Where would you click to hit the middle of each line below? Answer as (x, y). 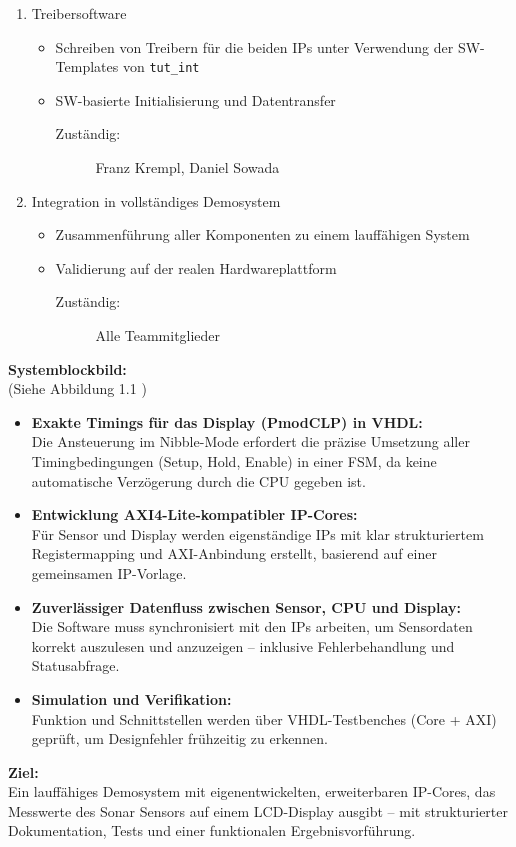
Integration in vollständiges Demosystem (156, 200)
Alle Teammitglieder (158, 335)
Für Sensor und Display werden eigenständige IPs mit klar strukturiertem (257, 533)
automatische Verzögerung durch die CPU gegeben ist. (198, 480)
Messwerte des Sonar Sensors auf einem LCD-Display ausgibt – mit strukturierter (258, 810)
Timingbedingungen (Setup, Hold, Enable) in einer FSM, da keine (234, 460)
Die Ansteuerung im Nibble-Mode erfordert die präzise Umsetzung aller (250, 441)
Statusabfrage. (75, 665)
